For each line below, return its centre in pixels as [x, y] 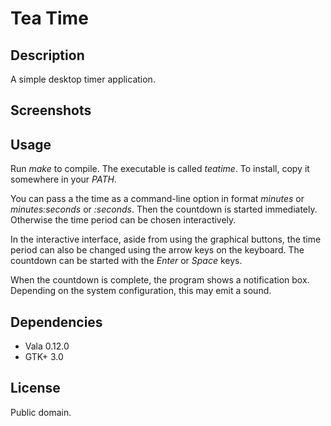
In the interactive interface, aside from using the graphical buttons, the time [166, 239]
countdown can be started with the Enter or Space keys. [126, 261]
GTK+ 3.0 [44, 357]
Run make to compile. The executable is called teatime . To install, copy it [160, 169]
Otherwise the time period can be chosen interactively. [123, 220]
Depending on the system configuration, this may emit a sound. [141, 291]
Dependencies [56, 322]
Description [47, 55]
